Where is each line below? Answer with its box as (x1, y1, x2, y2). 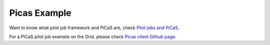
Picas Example (9, 7, 71, 18)
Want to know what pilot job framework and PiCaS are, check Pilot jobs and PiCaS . (9, 25, 179, 31)
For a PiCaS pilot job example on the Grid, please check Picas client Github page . (9, 34, 176, 40)
